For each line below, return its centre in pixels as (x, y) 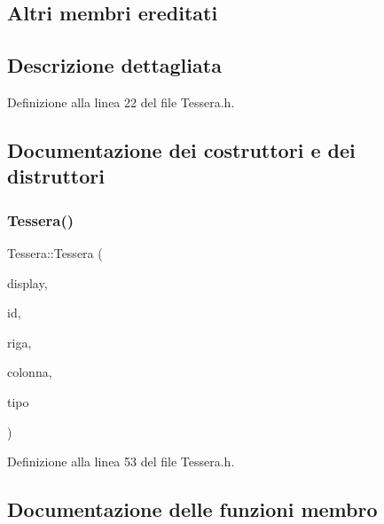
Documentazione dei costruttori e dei (181, 149)
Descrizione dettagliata (114, 65)
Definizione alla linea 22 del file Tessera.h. (121, 102)
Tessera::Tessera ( (55, 252)
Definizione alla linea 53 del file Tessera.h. (121, 461)
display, (27, 282)
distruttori (56, 176)
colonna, (30, 372)
